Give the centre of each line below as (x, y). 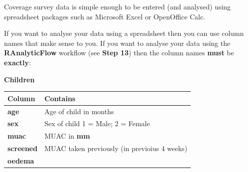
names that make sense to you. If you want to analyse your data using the (117, 43)
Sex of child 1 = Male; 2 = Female (97, 123)
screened (23, 148)
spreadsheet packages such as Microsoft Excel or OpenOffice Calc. (105, 16)
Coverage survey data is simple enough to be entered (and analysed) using (118, 6)
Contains (60, 98)
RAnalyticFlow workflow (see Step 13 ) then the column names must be (119, 53)
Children (19, 79)
